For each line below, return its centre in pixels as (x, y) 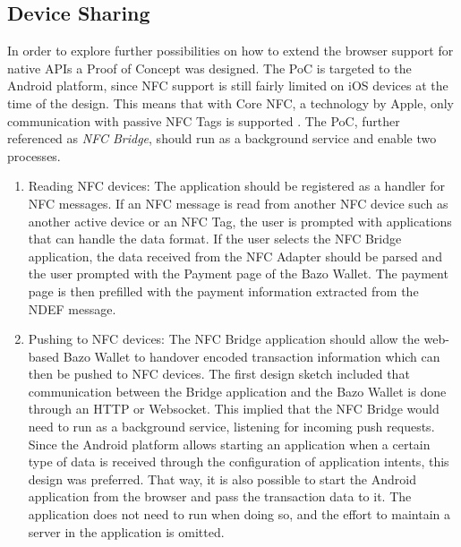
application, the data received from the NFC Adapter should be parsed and (235, 256)
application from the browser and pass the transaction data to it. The (220, 496)
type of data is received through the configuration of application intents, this (239, 462)
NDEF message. (72, 308)
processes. (34, 155)
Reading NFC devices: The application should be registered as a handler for (236, 186)
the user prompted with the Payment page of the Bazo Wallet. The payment (238, 273)
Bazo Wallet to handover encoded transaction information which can (252, 356)
